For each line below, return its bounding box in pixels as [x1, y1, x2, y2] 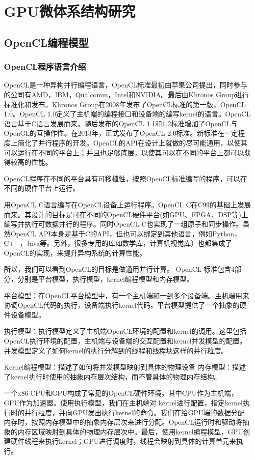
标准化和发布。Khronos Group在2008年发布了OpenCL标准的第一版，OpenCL [4, 99, 246, 109]
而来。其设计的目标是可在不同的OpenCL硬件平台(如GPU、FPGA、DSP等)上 [4, 209, 249, 219]
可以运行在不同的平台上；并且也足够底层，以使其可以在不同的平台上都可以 [4, 147, 244, 157]
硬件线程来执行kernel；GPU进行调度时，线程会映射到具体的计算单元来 [10, 436, 236, 446]
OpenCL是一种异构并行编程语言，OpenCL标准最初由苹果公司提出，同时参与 [4, 80, 247, 90]
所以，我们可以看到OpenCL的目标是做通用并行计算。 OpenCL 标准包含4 [4, 264, 235, 274]
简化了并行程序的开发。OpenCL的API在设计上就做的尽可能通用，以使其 [17, 137, 248, 147]
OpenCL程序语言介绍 [4, 60, 86, 73]
